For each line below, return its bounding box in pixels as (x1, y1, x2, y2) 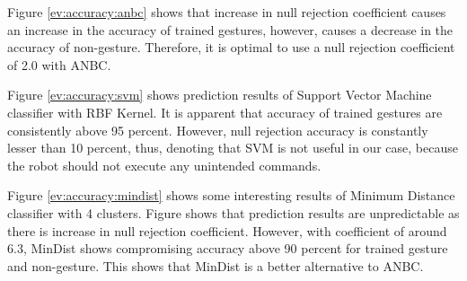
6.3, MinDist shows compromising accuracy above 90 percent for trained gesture (7, 239, 448, 258)
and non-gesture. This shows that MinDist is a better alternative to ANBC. (7, 256, 424, 275)
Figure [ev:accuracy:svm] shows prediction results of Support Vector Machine (7, 85, 432, 104)
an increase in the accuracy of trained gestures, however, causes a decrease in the (7, 20, 454, 39)
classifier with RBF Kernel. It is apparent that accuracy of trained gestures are (7, 102, 443, 121)
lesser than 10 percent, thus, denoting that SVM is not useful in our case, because (7, 138, 458, 157)
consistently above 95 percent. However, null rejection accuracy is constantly (7, 120, 428, 139)
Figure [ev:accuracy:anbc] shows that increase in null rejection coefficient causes (7, 3, 446, 21)
